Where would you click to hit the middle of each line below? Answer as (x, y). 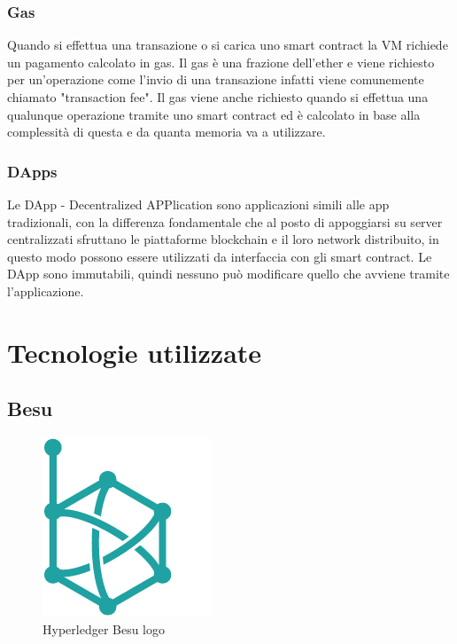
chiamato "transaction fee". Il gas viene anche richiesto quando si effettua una (218, 97)
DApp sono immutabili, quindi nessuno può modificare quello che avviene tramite (228, 274)
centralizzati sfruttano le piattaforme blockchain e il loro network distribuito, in (223, 239)
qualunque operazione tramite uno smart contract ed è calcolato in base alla (214, 114)
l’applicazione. (46, 291)
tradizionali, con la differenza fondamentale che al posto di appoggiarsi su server (225, 221)
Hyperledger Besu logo (104, 628)
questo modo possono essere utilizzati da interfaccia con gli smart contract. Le (220, 256)
